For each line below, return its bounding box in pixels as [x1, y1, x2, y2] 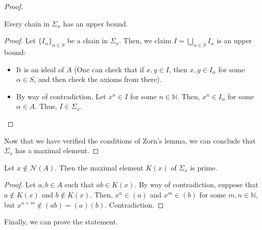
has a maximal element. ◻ [15, 145, 99, 156]
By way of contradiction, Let [16, 91, 106, 101]
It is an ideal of [16, 64, 64, 74]
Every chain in [4, 18, 50, 28]
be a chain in [67, 35, 108, 46]
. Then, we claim [119, 35, 172, 46]
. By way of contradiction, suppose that [134, 179, 258, 190]
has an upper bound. [63, 18, 128, 28]
